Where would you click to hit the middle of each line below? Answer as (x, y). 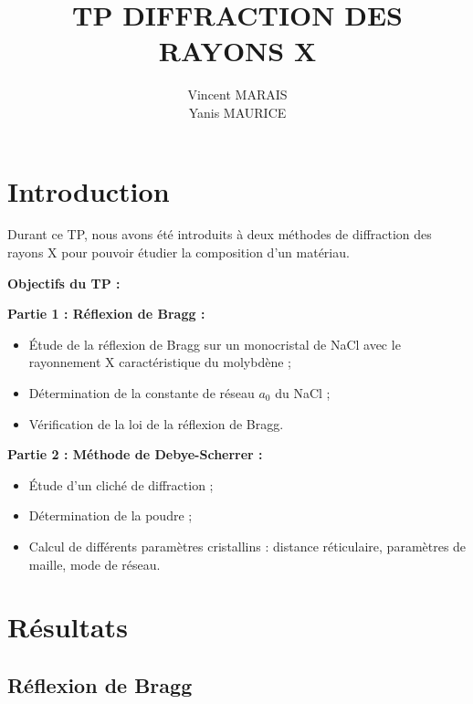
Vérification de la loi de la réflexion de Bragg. (156, 423)
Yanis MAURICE (237, 112)
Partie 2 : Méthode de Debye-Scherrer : (135, 454)
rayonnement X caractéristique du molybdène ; (160, 362)
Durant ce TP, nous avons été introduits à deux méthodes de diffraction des (220, 234)
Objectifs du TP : (64, 283)
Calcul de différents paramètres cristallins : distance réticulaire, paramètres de (247, 546)
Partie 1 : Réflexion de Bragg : (106, 314)
